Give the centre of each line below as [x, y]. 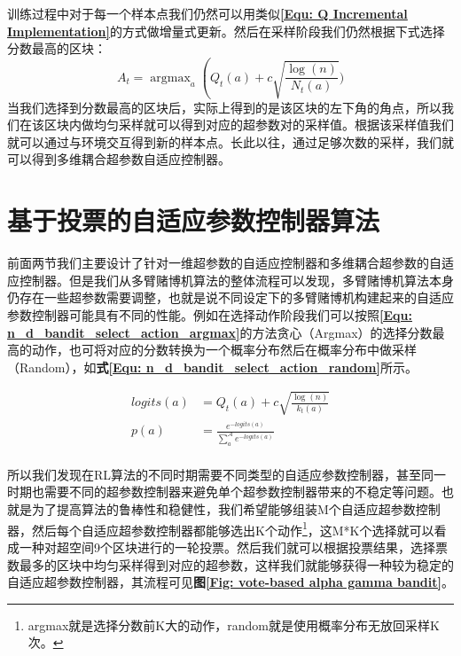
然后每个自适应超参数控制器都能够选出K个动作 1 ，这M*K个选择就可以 [233, 528]
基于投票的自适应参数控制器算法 [194, 220]
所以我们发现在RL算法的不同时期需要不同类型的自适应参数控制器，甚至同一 [227, 474]
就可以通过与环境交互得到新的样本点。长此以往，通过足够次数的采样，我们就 [230, 141]
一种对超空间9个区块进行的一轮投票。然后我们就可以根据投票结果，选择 [227, 547]
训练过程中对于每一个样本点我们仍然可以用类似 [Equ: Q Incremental [207, 13]
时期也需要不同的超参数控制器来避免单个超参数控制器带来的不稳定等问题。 [224, 492]
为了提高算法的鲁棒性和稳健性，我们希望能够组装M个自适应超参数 [223, 509]
